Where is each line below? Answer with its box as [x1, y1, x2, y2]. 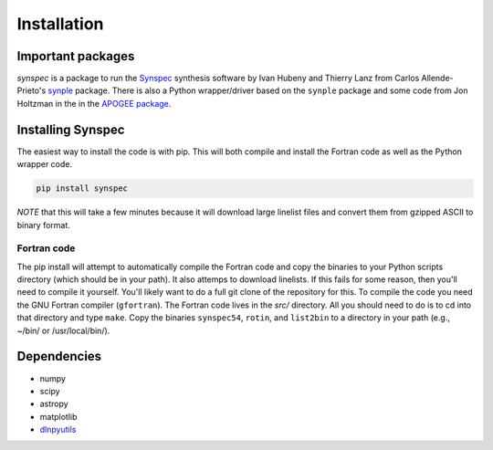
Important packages [16, 48, 135, 64]
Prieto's [16, 85, 47, 96]
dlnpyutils [39, 424, 77, 435]
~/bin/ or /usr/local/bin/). [16, 325, 110, 336]
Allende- [421, 73, 454, 84]
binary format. [16, 219, 70, 230]
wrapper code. [16, 159, 73, 170]
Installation [16, 14, 104, 34]
